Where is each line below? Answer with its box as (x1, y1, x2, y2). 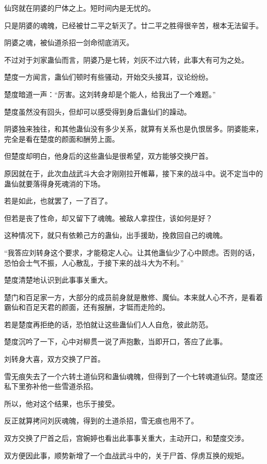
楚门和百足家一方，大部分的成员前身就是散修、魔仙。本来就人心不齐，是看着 (4, 291, 263, 302)
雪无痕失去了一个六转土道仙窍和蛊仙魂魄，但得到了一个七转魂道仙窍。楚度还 (4, 370, 263, 381)
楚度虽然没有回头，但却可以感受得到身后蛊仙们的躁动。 (4, 106, 191, 117)
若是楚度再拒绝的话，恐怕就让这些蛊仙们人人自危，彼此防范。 (4, 319, 213, 329)
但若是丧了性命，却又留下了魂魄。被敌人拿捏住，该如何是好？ (4, 212, 213, 223)
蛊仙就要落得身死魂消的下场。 (4, 178, 105, 189)
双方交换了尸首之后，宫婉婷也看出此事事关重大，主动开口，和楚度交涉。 (4, 433, 249, 443)
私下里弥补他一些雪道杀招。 (4, 381, 98, 392)
